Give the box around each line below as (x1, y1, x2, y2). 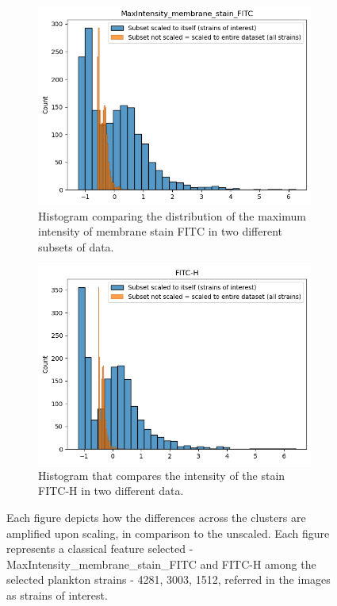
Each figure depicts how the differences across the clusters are (6, 509, 306, 525)
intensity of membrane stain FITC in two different (38, 223, 283, 240)
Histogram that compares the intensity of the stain (38, 466, 285, 483)
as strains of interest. (6, 586, 108, 603)
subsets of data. (38, 238, 114, 255)
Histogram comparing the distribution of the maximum (38, 207, 306, 224)
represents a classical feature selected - (6, 540, 193, 557)
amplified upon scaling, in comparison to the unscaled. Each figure (6, 524, 330, 541)
